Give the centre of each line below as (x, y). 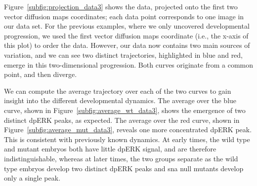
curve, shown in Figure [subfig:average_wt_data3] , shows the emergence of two (125, 110)
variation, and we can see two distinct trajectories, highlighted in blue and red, (124, 55)
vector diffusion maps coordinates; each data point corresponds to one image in (124, 16)
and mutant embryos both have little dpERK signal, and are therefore (110, 149)
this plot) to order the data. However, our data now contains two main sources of (127, 45)
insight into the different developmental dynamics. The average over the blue (120, 100)
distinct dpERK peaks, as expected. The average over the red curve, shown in (122, 120)
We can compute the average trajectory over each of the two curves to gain (118, 91)
